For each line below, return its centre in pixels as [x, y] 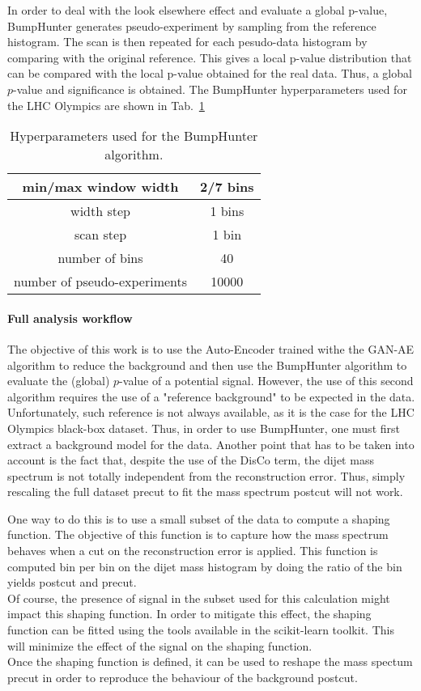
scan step [100, 235]
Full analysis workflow [70, 318]
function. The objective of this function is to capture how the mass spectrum [198, 534]
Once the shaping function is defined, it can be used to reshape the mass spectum [210, 661]
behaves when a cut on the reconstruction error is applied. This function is [193, 551]
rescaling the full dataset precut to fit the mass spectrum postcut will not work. [205, 492]
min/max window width [100, 187]
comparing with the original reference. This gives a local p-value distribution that [210, 57]
